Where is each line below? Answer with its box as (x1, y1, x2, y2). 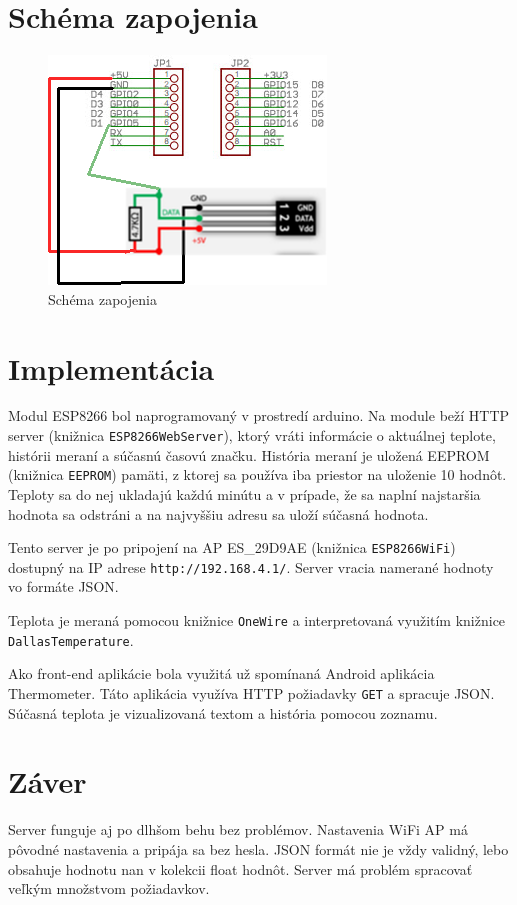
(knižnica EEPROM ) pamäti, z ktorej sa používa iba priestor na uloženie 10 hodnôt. (8, 464, 507, 485)
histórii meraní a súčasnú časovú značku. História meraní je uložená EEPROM (8, 444, 490, 465)
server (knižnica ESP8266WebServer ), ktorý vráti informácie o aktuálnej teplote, (8, 425, 496, 446)
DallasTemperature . (8, 629, 134, 650)
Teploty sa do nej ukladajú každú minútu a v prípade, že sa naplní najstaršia (8, 483, 481, 504)
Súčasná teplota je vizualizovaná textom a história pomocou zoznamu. (8, 702, 438, 723)
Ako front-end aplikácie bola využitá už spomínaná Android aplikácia (8, 663, 435, 684)
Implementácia (8, 347, 215, 388)
